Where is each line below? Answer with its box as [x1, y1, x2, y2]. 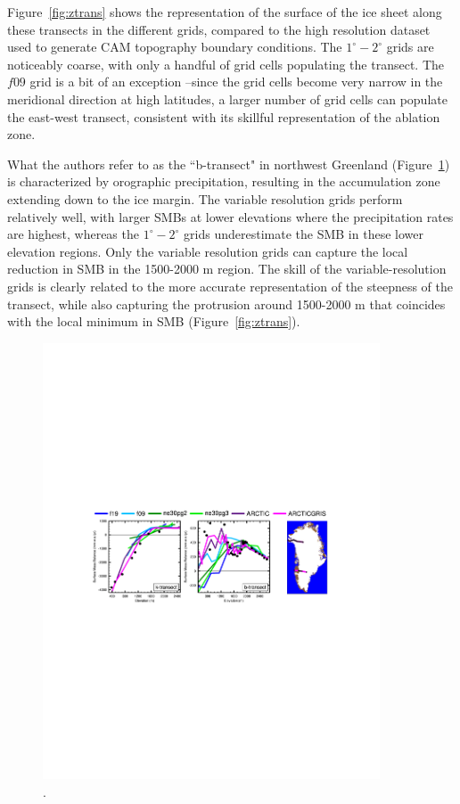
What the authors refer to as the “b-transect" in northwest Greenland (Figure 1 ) [7, 154, 450, 173]
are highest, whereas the [7, 225, 139, 243]
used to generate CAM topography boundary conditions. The [7, 37, 342, 56]
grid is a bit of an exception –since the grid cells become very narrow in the [29, 72, 443, 91]
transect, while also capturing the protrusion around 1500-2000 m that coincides [7, 294, 446, 313]
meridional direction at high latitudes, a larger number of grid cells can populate [7, 89, 448, 108]
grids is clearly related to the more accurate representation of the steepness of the [7, 276, 454, 295]
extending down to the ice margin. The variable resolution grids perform [7, 189, 403, 208]
